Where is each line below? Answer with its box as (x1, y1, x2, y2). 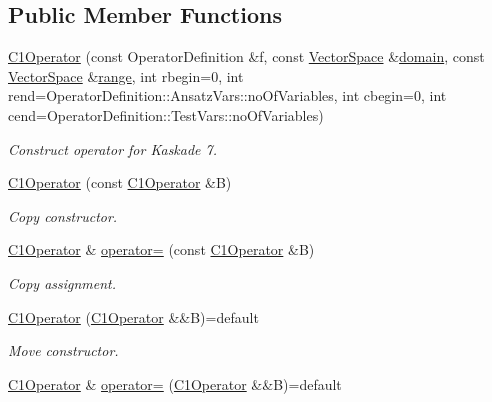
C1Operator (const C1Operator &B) (8, 172, 232, 193)
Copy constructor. (8, 205, 118, 226)
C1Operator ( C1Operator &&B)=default (8, 306, 259, 327)
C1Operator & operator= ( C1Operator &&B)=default (8, 373, 342, 394)
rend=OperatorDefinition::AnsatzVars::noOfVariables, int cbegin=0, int (8, 85, 447, 106)
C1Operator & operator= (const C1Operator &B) (8, 239, 315, 260)
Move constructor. (8, 340, 119, 361)
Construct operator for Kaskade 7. (8, 138, 218, 159)
